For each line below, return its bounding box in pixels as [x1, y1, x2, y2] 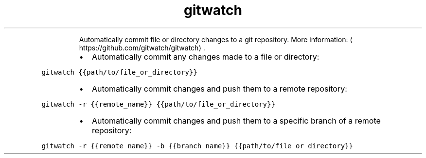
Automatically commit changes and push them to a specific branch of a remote [91, 115, 381, 126]
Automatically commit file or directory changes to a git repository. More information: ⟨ [79, 35, 353, 44]
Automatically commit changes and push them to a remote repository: [91, 83, 347, 94]
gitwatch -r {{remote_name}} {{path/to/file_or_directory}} [41, 100, 275, 108]
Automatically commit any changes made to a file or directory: [91, 51, 319, 62]
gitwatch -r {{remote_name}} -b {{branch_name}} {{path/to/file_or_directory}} [41, 142, 353, 150]
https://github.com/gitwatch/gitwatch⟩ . [79, 43, 205, 52]
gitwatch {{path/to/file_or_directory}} [41, 68, 197, 76]
